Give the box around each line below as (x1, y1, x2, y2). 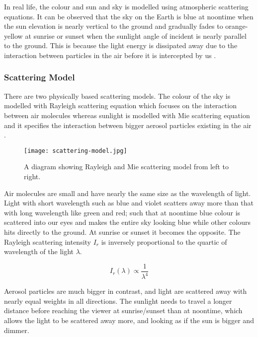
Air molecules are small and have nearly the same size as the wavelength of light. (4, 188, 251, 198)
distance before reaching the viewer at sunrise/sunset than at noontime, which (4, 305, 243, 316)
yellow (4, 30, 23, 41)
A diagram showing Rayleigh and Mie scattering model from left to (24, 161, 229, 172)
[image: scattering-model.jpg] (24, 147, 127, 154)
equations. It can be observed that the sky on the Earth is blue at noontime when (4, 11, 254, 21)
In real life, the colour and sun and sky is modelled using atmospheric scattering (4, 1, 249, 11)
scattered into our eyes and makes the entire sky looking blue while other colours (4, 217, 251, 227)
